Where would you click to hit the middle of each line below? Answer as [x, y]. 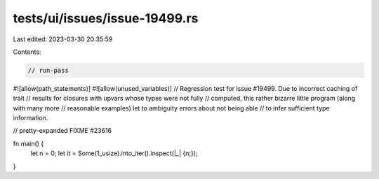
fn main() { [28, 143]
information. [31, 118]
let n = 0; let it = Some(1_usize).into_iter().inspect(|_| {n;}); [114, 153]
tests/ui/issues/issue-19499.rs [106, 18]
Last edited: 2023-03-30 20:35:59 [63, 39]
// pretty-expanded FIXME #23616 [62, 131]
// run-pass [48, 70]
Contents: [27, 52]
